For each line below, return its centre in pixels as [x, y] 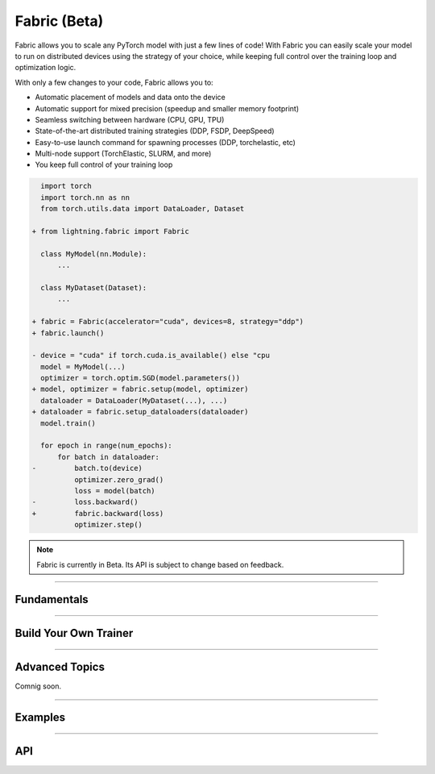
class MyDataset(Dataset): [94, 287]
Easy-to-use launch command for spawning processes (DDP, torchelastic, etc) [165, 142]
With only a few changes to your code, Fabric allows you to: [114, 82]
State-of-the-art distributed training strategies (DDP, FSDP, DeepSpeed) [155, 131]
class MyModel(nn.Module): [94, 254]
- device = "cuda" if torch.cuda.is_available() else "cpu [151, 356]
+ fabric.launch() [68, 333]
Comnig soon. [38, 686]
